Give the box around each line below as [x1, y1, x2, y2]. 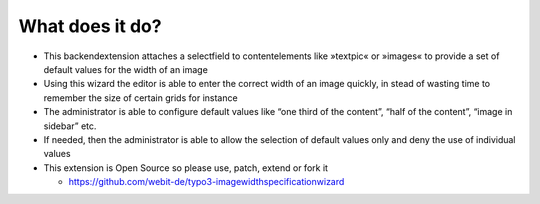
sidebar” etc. [43, 120, 97, 132]
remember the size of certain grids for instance [43, 91, 239, 104]
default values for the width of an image [43, 63, 209, 75]
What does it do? [18, 15, 162, 37]
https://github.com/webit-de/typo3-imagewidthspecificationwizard [68, 176, 345, 188]
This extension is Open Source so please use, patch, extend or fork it [43, 161, 329, 174]
